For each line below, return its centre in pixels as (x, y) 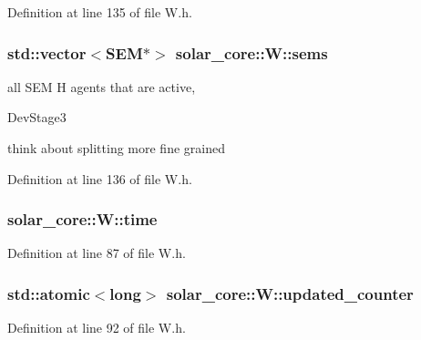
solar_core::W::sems (252, 52)
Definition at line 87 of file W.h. (97, 253)
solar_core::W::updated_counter (290, 293)
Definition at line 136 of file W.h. (100, 178)
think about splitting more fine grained (116, 148)
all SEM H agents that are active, (102, 86)
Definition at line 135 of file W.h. (100, 12)
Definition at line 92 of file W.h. (97, 328)
